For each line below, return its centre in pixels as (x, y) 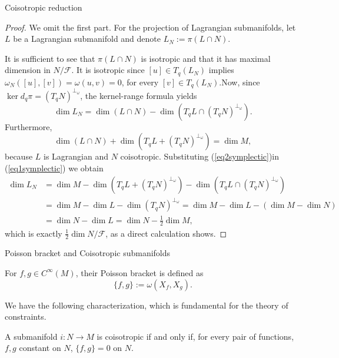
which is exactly (34, 233)
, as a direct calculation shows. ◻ (166, 233)
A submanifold (31, 336)
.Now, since (240, 82)
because (19, 156)
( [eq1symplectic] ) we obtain (54, 168)
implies (221, 70)
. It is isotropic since (108, 70)
